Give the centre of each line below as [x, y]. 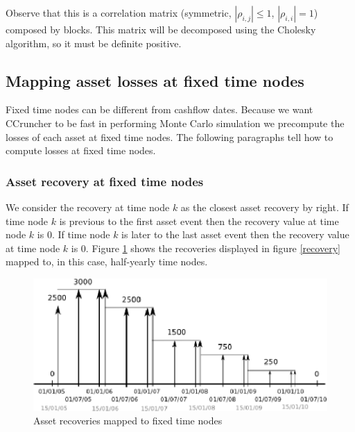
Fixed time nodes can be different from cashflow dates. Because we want [159, 109]
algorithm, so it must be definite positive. [94, 43]
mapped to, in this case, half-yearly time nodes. [107, 261]
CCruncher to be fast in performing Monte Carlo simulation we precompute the [175, 123]
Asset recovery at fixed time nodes [105, 181]
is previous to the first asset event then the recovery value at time [199, 221]
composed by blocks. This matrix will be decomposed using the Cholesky [161, 29]
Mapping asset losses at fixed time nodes [155, 80]
